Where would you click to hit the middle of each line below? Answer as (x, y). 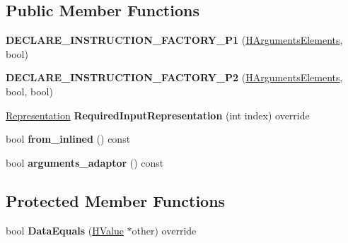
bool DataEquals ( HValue (65, 230)
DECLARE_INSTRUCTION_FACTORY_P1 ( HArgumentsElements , (174, 40)
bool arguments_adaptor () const (85, 162)
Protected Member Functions (116, 200)
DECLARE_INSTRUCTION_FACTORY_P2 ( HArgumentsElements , (174, 77)
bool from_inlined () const (68, 139)
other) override (164, 230)
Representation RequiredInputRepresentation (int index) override (158, 115)
